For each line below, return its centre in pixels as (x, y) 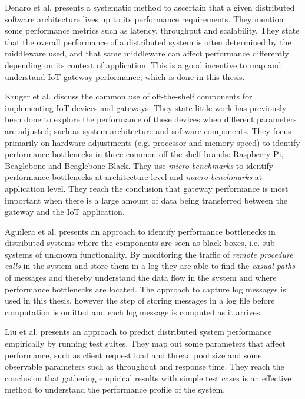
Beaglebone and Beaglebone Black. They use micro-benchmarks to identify (139, 165)
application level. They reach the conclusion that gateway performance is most (147, 188)
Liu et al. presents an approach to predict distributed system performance (138, 332)
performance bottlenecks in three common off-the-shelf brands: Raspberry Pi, (144, 154)
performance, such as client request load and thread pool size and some (133, 355)
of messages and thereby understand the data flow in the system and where (141, 277)
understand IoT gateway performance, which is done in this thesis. (125, 76)
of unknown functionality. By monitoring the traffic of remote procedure (164, 254)
